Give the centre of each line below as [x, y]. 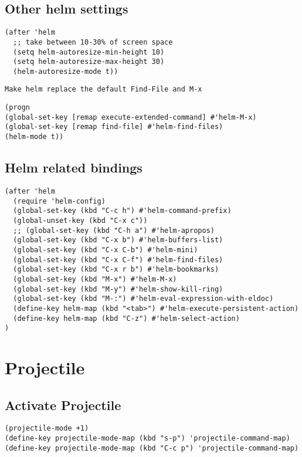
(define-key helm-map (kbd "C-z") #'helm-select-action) [126, 318]
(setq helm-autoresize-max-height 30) [89, 62]
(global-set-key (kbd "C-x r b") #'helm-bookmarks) [116, 270]
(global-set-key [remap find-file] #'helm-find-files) [114, 127]
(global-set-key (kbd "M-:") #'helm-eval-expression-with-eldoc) [143, 299]
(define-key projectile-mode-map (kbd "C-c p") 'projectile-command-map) [152, 448]
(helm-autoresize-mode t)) [66, 71]
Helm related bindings [74, 167]
